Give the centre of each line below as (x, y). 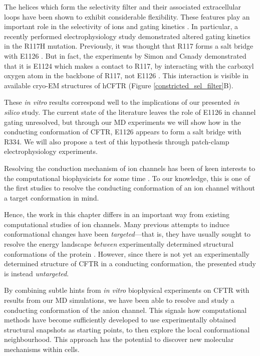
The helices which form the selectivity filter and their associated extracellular (122, 7)
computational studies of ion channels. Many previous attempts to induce (117, 224)
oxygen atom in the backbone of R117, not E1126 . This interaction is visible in (126, 75)
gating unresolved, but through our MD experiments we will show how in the (122, 122)
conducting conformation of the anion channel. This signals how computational (125, 310)
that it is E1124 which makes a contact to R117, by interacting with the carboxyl (129, 65)
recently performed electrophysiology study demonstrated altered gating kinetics (127, 36)
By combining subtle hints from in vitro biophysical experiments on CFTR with (127, 290)
